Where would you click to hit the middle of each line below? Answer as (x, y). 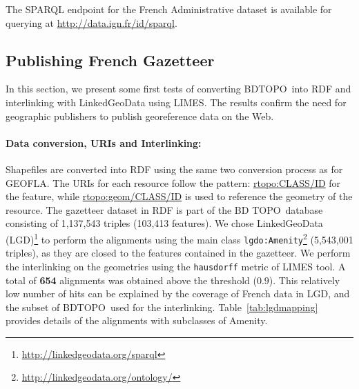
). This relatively (304, 280)
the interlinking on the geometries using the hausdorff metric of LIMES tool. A (176, 266)
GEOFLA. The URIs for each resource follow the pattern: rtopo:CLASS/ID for (173, 182)
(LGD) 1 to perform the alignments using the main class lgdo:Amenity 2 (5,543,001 (179, 238)
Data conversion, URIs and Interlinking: (104, 142)
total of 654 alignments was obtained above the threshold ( (131, 280)
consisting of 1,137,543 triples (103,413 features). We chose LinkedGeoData (164, 223)
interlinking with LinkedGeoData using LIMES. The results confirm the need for (176, 102)
